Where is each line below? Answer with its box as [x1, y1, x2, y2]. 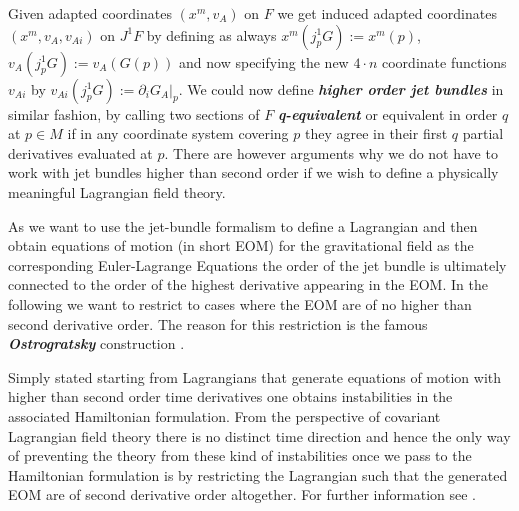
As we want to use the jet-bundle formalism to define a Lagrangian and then [8, 215, 478, 236]
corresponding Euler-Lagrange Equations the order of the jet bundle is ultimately [8, 254, 507, 275]
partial [462, 123, 504, 144]
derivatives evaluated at [8, 142, 153, 163]
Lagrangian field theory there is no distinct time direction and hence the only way [8, 425, 511, 446]
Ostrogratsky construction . [8, 333, 185, 354]
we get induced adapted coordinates [277, 3, 497, 23]
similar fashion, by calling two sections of [8, 103, 260, 124]
